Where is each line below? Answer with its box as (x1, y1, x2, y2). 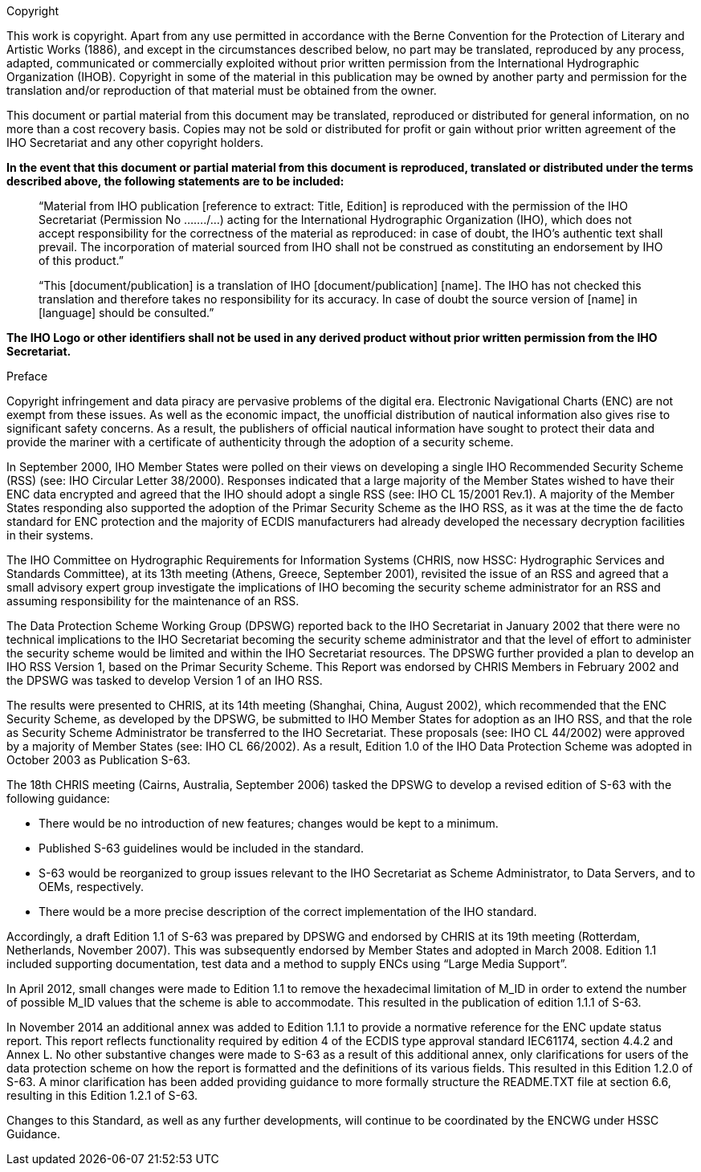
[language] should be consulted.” (39, 306, 214, 319)
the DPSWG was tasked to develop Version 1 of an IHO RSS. (6, 673, 323, 687)
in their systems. (6, 528, 94, 542)
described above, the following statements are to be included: (6, 174, 344, 188)
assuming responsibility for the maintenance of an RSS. (6, 594, 300, 608)
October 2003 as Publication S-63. (6, 753, 191, 767)
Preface (6, 369, 48, 383)
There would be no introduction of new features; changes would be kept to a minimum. (39, 816, 499, 830)
